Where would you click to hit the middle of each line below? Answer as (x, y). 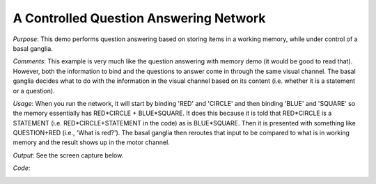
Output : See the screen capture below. (68, 155)
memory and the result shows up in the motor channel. (91, 142)
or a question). (34, 91)
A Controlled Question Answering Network (139, 18)
